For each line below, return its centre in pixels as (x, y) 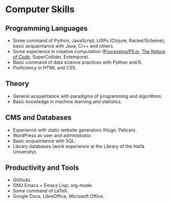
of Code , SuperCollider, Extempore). (51, 57)
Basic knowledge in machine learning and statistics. (67, 101)
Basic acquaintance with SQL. (44, 141)
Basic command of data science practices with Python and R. (77, 62)
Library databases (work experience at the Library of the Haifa (79, 146)
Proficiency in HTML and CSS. (45, 68)
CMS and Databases (38, 118)
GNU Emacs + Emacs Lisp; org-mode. (53, 186)
